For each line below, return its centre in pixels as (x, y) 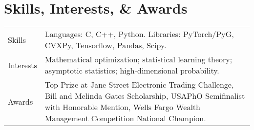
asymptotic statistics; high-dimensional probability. (132, 71)
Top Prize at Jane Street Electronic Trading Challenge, (139, 85)
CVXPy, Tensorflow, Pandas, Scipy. (106, 45)
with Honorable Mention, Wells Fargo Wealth (122, 107)
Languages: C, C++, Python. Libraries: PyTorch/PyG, (139, 34)
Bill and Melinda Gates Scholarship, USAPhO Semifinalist (145, 96)
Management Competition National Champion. (125, 118)
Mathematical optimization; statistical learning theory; (138, 59)
